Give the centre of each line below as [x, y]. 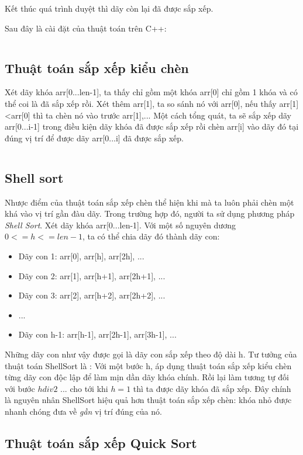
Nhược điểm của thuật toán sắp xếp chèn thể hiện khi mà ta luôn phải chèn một [149, 202]
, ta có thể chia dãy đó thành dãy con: [151, 236]
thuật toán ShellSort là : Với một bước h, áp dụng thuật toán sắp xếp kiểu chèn [148, 365]
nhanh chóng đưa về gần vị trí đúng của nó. [83, 411]
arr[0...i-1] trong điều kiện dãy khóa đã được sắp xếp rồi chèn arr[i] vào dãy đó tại [152, 126]
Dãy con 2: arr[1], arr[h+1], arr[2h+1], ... [92, 275]
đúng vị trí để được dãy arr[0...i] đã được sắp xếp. [94, 138]
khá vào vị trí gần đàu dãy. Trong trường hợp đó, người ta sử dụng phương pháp [150, 213]
